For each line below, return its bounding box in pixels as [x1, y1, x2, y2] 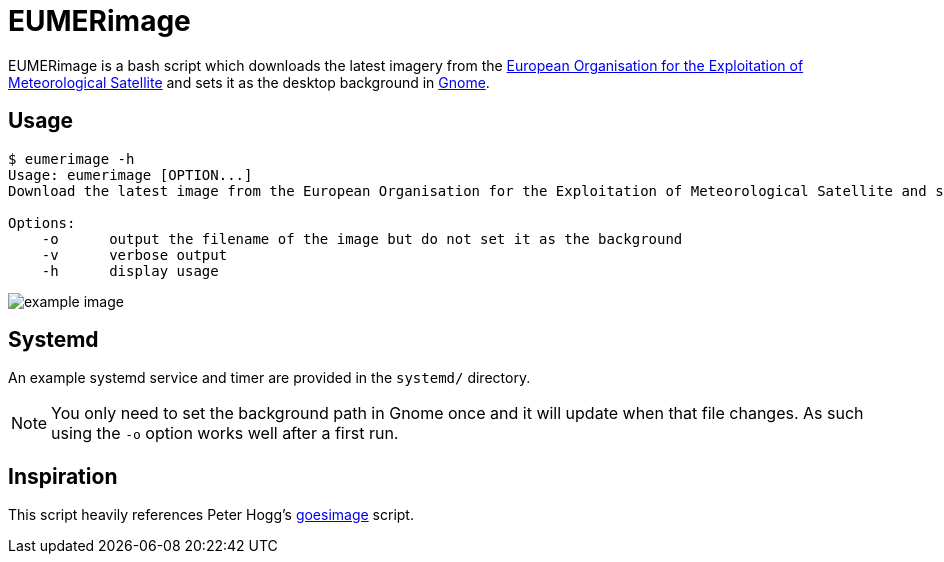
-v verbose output [41, 246, 228, 263]
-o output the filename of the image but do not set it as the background [41, 230, 683, 247]
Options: [8, 214, 76, 231]
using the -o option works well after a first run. [51, 423, 399, 444]
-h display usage [41, 262, 219, 279]
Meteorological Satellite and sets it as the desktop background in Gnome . [8, 73, 490, 91]
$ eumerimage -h [8, 150, 135, 167]
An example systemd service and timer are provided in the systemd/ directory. [8, 369, 531, 387]
